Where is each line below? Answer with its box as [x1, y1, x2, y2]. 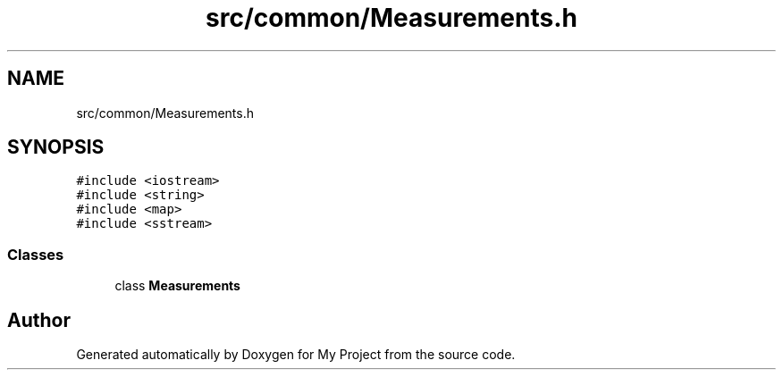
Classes [7, 245, 64, 264]
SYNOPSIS [7, 136, 105, 159]
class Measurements [114, 278, 240, 294]
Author [7, 308, 71, 331]
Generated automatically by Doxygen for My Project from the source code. [76, 347, 516, 363]
